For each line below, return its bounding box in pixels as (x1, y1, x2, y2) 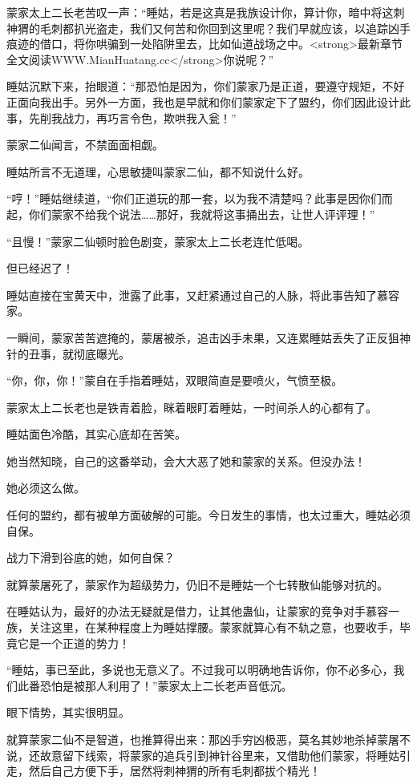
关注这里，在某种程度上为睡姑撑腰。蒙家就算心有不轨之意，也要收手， (28, 619, 399, 636)
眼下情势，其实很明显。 (6, 704, 130, 721)
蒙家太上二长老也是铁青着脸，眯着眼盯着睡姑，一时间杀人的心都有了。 (6, 398, 377, 415)
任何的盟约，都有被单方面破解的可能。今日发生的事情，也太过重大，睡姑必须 (6, 507, 411, 523)
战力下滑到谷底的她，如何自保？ (6, 549, 175, 566)
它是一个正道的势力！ (17, 634, 130, 651)
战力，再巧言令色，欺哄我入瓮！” (62, 109, 237, 126)
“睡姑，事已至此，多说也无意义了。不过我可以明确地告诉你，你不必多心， (6, 661, 394, 678)
